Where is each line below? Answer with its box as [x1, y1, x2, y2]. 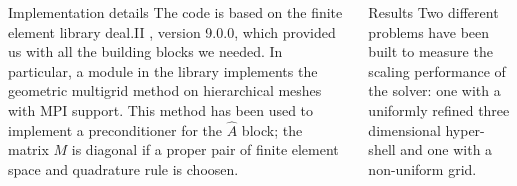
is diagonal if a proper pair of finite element [71, 139, 339, 160]
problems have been [368, 21, 490, 42]
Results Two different [368, 2, 499, 22]
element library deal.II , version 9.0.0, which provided [8, 21, 336, 42]
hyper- [445, 119, 485, 140]
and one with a [400, 139, 493, 160]
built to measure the [368, 41, 493, 62]
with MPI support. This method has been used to [8, 99, 314, 120]
